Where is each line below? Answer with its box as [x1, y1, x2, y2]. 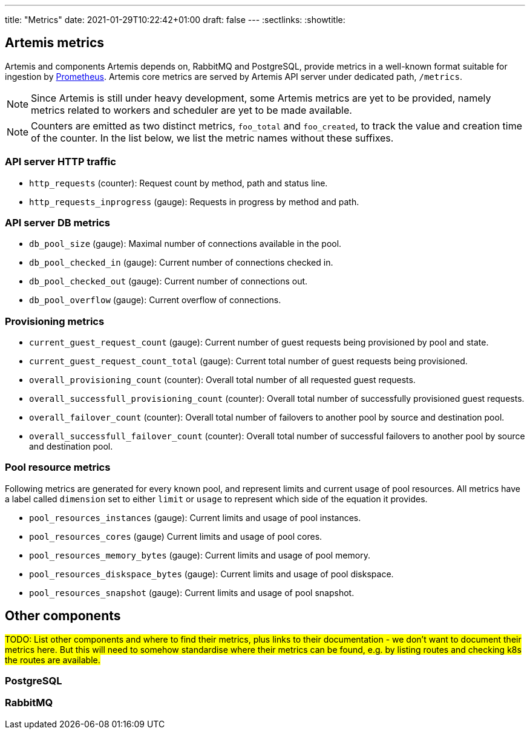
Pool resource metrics [5, 461, 111, 474]
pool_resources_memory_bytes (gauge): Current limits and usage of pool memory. [29, 549, 370, 560]
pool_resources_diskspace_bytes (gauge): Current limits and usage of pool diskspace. [29, 568, 394, 579]
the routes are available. [5, 654, 100, 665]
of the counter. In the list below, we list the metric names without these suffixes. [31, 131, 394, 144]
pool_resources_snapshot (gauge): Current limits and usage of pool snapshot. [29, 587, 355, 598]
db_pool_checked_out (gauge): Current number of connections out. [29, 276, 308, 287]
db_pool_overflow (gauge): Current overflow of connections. [29, 295, 281, 306]
